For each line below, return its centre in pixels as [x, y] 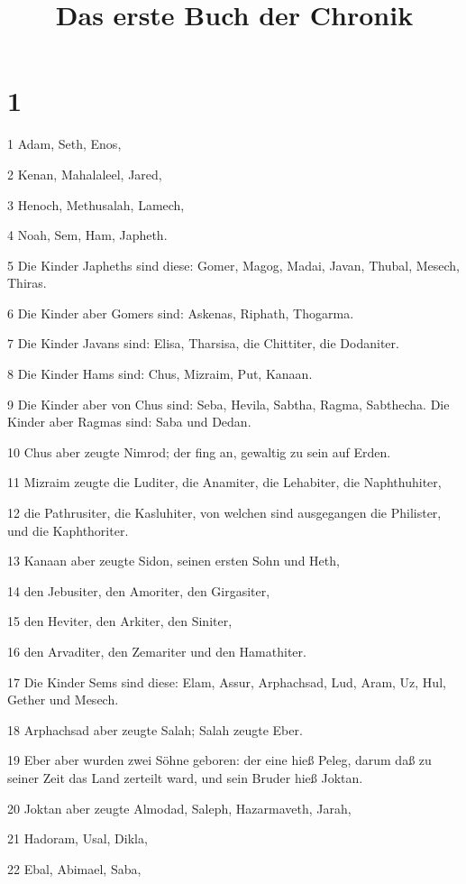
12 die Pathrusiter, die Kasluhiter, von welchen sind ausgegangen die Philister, [224, 513]
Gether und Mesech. [63, 700]
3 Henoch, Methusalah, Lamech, [96, 204]
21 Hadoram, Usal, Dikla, [78, 838]
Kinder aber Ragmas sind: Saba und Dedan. [129, 422]
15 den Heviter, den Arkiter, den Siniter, [120, 621]
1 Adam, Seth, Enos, [64, 144]
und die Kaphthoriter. [68, 530]
